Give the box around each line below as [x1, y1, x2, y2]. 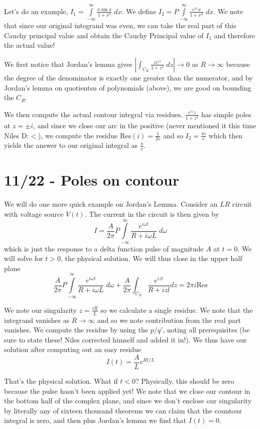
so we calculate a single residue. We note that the [100, 304, 253, 315]
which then [208, 130, 243, 140]
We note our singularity [4, 304, 77, 315]
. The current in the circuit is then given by [84, 208, 219, 219]
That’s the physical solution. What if [4, 375, 118, 386]
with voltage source [4, 208, 64, 219]
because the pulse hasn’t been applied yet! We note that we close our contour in [4, 385, 250, 396]
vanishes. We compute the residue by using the [4, 324, 148, 335]
